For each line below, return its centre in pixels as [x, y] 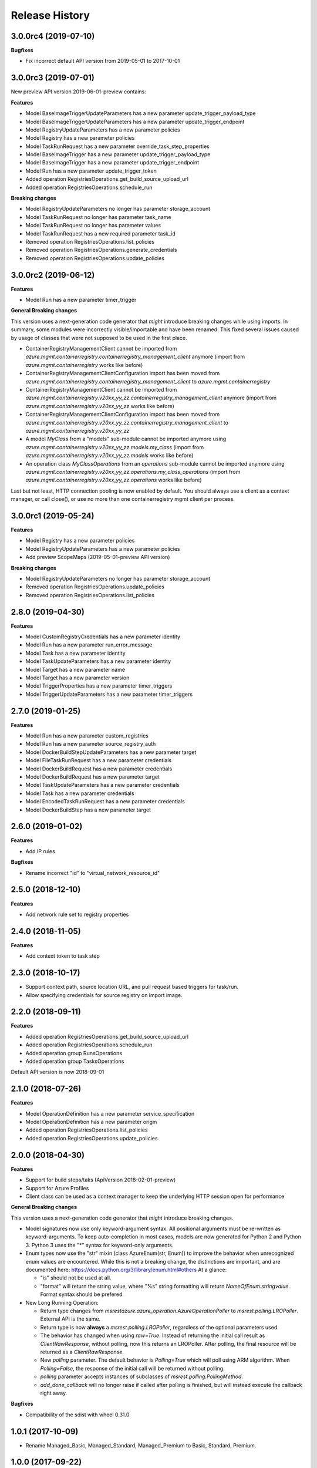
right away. [54, 1393]
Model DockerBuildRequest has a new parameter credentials [99, 769]
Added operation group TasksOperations [75, 1061]
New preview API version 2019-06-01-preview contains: [79, 92]
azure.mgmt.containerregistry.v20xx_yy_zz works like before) [100, 406]
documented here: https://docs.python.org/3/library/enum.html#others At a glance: [126, 1270]
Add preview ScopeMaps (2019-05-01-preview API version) [98, 557]
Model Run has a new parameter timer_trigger [81, 300]
